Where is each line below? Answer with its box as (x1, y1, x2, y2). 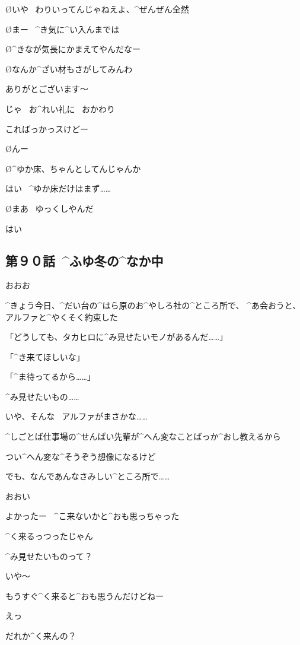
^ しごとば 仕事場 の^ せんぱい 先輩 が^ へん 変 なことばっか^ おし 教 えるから (5, 430, 281, 443)
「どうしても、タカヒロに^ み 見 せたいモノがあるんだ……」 (5, 331, 228, 343)
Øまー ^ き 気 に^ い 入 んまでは (5, 23, 120, 35)
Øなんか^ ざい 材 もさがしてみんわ (5, 62, 133, 75)
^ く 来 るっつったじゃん (5, 530, 93, 542)
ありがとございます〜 (5, 82, 88, 95)
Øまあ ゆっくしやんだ (5, 202, 94, 214)
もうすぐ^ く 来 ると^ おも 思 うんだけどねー (5, 589, 164, 602)
